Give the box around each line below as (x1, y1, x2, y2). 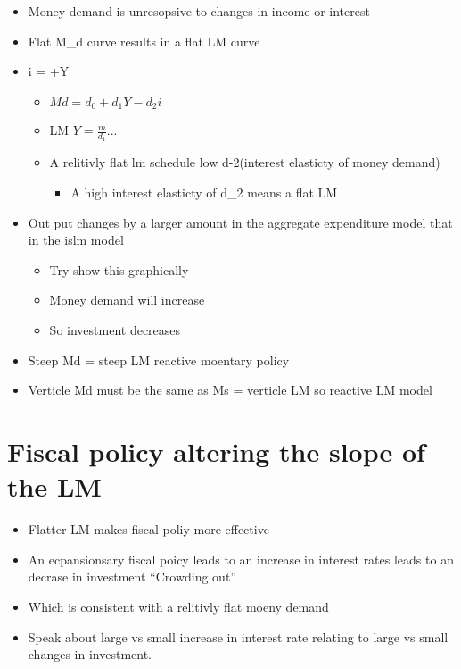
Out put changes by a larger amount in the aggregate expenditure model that (28, 213, 453, 231)
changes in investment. (28, 645, 152, 664)
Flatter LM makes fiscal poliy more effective (28, 520, 269, 539)
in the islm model (28, 230, 124, 249)
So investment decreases (49, 321, 181, 339)
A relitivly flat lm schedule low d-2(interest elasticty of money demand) (49, 153, 440, 171)
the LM (7, 468, 102, 505)
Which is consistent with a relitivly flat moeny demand (28, 597, 329, 615)
